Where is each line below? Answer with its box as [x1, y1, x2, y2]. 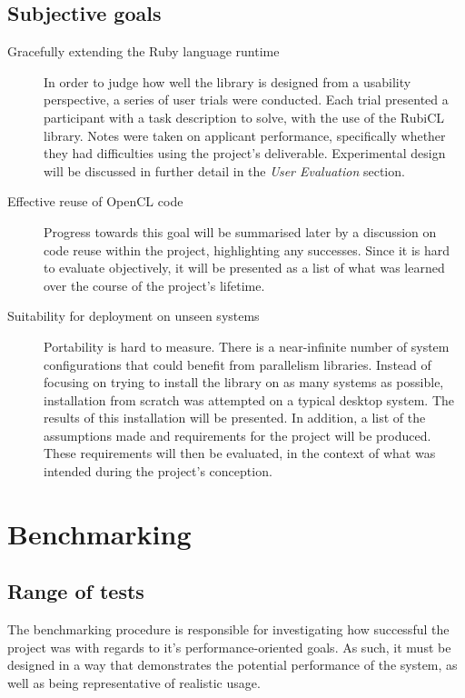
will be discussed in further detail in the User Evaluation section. [44, 161, 405, 180]
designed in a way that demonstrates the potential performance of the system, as [7, 655, 458, 674]
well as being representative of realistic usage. [7, 673, 261, 693]
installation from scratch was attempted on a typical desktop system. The [44, 390, 455, 409]
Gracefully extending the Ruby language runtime [7, 42, 280, 61]
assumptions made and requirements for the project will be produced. [44, 425, 431, 444]
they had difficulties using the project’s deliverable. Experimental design [44, 144, 446, 163]
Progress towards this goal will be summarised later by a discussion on [44, 222, 437, 241]
